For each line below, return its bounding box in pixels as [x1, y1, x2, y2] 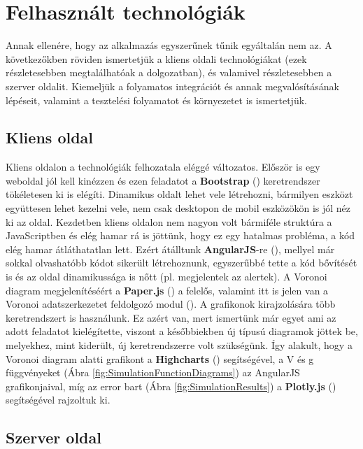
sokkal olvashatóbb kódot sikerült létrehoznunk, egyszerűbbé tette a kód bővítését [6, 255, 357, 270]
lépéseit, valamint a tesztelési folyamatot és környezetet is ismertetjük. [6, 92, 307, 107]
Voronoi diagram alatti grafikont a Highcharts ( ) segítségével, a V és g [6, 351, 314, 366]
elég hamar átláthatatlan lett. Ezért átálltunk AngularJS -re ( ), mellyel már [6, 241, 335, 256]
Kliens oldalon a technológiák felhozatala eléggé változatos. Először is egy [6, 159, 320, 174]
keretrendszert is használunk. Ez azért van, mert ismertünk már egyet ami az [6, 310, 336, 325]
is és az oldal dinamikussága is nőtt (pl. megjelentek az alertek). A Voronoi [6, 269, 327, 284]
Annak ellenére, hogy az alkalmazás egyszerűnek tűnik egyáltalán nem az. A [6, 38, 332, 52]
